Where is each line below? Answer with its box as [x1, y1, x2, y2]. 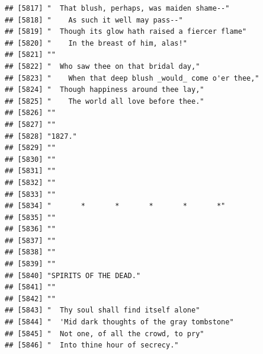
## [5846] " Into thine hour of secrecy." [5, 341, 179, 350]
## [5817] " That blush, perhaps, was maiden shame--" [5, 4, 230, 12]
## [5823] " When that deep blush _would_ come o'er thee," [5, 74, 259, 82]
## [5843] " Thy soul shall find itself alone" [5, 306, 200, 315]
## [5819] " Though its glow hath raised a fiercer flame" [5, 27, 247, 36]
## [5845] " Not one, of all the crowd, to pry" [5, 329, 204, 338]
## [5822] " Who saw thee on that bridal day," [5, 62, 200, 71]
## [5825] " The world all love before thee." [5, 97, 204, 106]
